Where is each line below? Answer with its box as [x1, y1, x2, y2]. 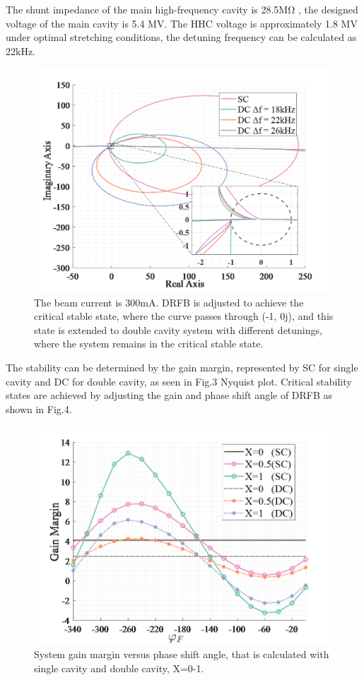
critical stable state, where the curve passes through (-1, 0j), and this [34, 309, 334, 323]
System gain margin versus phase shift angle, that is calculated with [34, 647, 329, 661]
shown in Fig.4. [6, 401, 72, 416]
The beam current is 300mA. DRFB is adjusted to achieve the [34, 294, 304, 309]
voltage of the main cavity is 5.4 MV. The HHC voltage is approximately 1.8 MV [6, 16, 358, 30]
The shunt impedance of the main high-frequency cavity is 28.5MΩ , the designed [6, 2, 358, 16]
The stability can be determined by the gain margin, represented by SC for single [6, 359, 358, 374]
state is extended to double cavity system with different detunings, [34, 322, 322, 337]
